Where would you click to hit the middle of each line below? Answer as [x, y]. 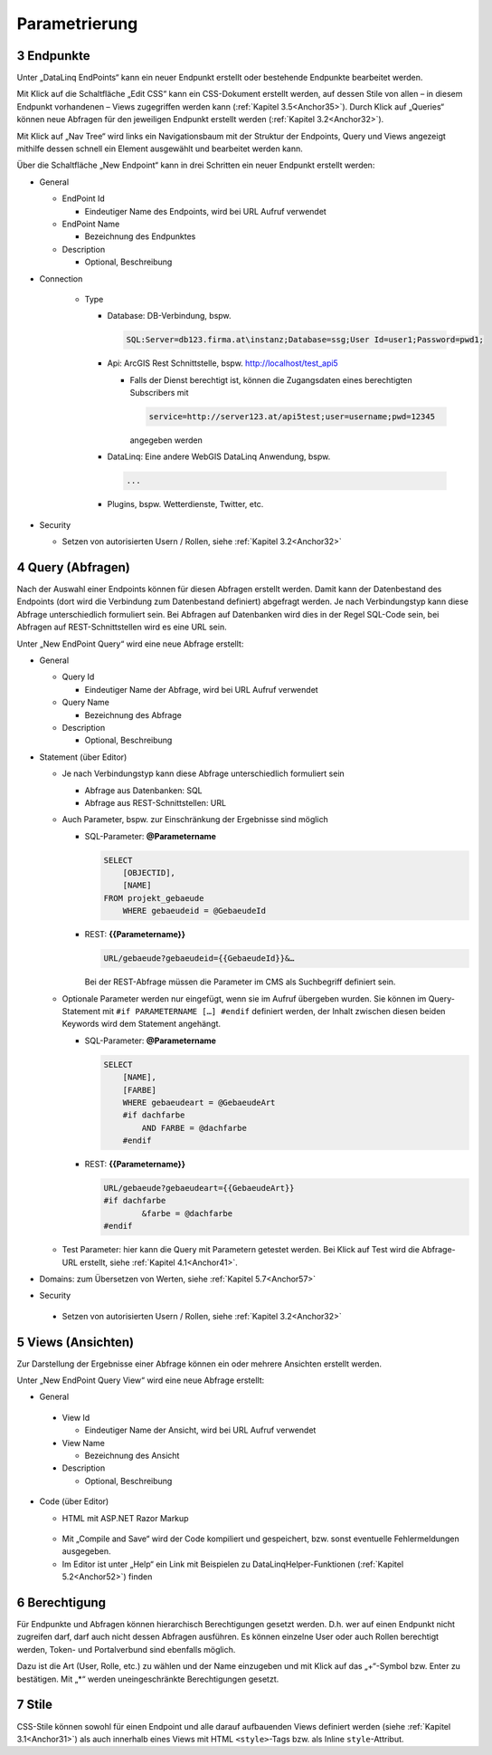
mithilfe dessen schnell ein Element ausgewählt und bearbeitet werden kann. [160, 149]
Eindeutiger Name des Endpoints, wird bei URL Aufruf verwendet [206, 211]
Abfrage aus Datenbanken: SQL [143, 790]
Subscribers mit [159, 393]
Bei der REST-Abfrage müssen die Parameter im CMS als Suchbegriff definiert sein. [240, 982]
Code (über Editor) [74, 1501]
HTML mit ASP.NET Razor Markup [125, 1518]
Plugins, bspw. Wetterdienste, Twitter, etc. [185, 504]
